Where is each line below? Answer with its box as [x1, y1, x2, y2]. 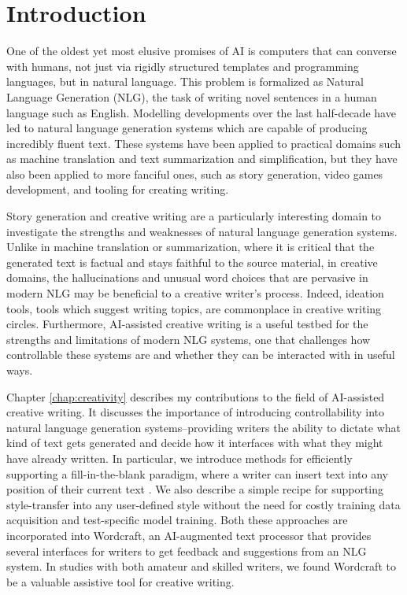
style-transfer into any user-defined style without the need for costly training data [6, 496, 401, 512]
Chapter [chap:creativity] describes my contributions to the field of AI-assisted [6, 388, 385, 405]
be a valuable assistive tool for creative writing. [6, 573, 235, 589]
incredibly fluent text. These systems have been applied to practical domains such [6, 135, 401, 151]
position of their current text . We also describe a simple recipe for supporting [6, 481, 384, 497]
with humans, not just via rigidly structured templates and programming [6, 57, 359, 74]
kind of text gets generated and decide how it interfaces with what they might [6, 434, 383, 451]
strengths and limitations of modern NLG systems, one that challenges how [6, 331, 371, 347]
